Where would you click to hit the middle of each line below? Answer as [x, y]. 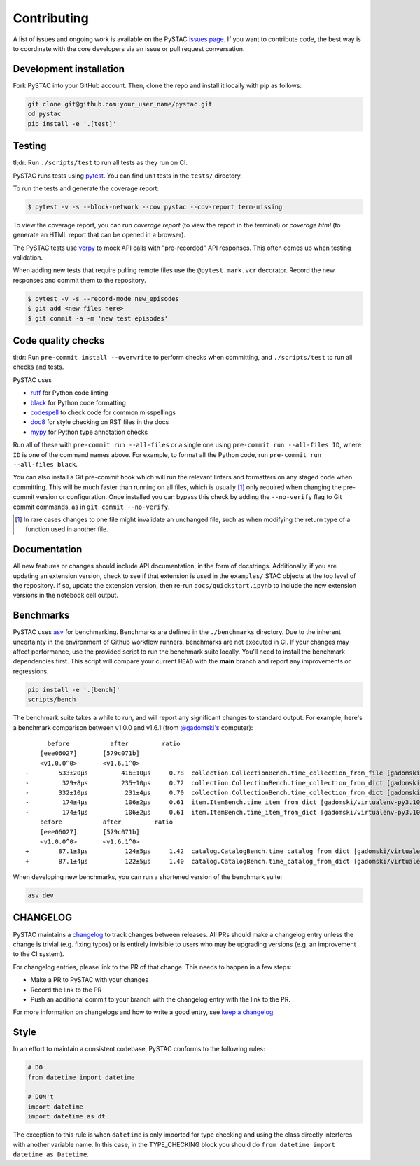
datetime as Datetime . [51, 1154]
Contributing [51, 18]
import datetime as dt [66, 1117]
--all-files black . [45, 464]
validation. [28, 258]
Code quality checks [59, 340]
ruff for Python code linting [69, 393]
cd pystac [44, 114]
